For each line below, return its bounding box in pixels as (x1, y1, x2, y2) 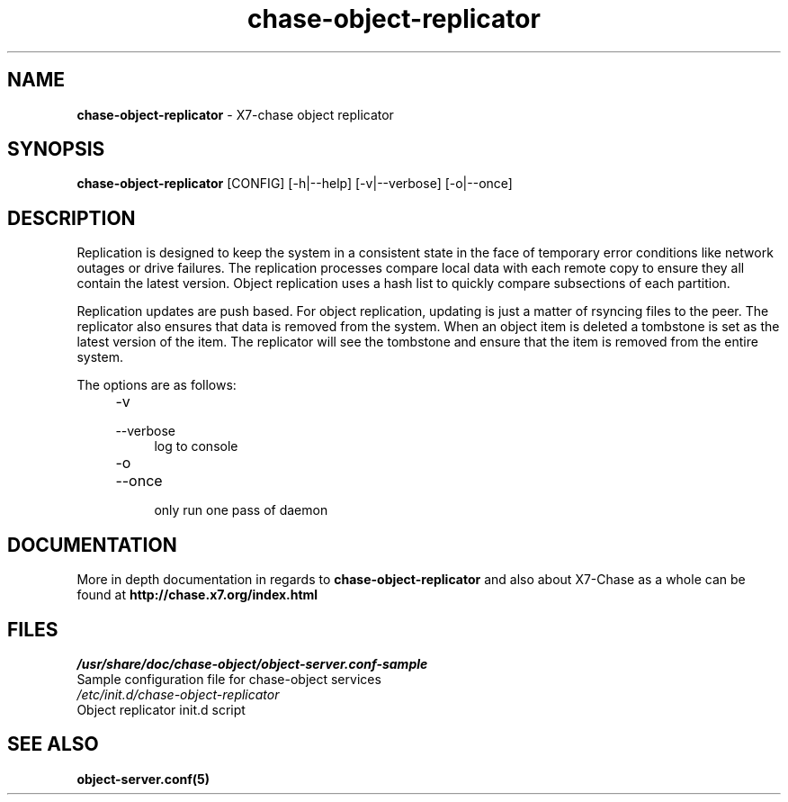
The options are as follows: (76, 377, 237, 393)
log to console (154, 438, 238, 455)
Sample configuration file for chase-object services (76, 671, 381, 687)
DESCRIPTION (7, 206, 136, 230)
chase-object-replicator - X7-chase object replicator (76, 106, 394, 122)
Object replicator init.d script (76, 701, 246, 717)
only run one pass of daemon (154, 502, 328, 518)
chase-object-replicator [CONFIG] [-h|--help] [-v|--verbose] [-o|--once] (76, 176, 513, 192)
